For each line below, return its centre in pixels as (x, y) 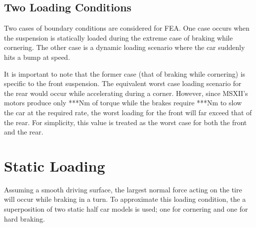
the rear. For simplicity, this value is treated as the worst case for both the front (126, 122)
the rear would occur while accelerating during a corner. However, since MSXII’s (126, 93)
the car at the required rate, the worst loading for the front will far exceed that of (128, 112)
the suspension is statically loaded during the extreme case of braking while (118, 37)
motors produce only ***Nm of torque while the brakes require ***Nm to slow (123, 103)
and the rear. (24, 132)
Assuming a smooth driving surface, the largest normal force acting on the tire (123, 189)
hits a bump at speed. (37, 57)
